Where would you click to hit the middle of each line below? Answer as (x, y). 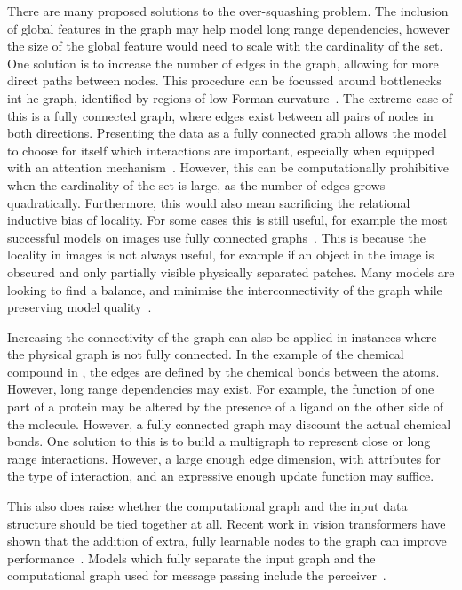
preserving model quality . (80, 307)
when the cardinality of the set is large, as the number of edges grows (196, 184)
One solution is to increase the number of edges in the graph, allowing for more (223, 63)
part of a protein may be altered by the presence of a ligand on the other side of (226, 407)
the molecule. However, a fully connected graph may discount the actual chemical (229, 423)
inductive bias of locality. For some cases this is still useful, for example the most (227, 220)
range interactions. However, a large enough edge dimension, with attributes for (224, 458)
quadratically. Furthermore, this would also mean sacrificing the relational (209, 202)
